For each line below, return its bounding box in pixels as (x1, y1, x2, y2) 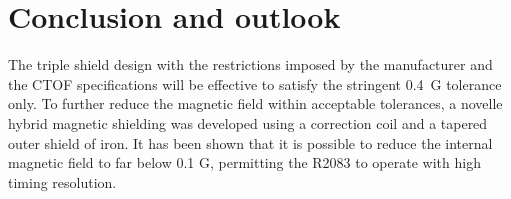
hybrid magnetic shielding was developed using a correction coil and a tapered (8, 112, 488, 133)
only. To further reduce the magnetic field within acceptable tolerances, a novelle (8, 93, 503, 114)
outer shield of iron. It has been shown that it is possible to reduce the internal (8, 132, 493, 153)
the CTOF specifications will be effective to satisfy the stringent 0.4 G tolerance (8, 73, 502, 94)
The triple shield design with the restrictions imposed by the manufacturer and (8, 54, 493, 75)
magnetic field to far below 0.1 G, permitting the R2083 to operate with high (8, 152, 481, 173)
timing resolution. (8, 171, 117, 192)
